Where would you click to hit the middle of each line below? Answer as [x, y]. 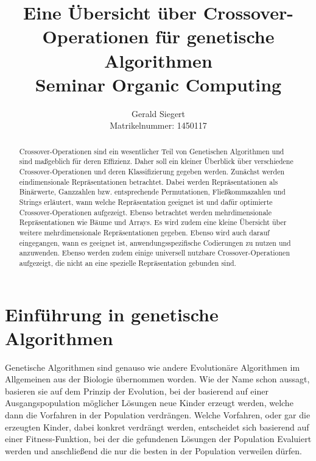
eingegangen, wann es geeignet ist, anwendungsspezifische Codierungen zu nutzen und [155, 242]
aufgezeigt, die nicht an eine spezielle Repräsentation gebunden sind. [128, 263]
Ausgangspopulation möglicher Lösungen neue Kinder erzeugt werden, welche [149, 403]
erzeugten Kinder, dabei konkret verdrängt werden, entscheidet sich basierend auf [157, 427]
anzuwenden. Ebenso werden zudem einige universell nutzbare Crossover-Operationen [155, 253]
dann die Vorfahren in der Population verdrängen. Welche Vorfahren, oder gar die [158, 415]
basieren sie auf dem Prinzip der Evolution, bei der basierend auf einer [137, 391]
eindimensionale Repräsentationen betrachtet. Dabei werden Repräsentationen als [149, 181]
